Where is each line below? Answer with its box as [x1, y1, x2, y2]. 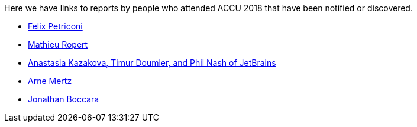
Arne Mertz [28, 76, 72, 86]
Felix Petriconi [28, 21, 83, 31]
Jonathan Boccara [28, 94, 99, 104]
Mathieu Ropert [28, 39, 88, 49]
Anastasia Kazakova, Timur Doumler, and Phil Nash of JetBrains [28, 58, 276, 68]
